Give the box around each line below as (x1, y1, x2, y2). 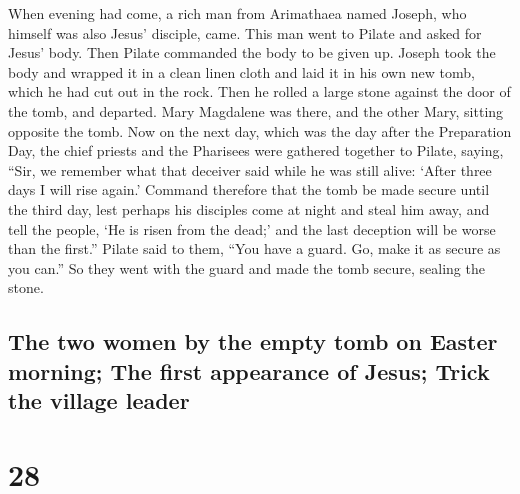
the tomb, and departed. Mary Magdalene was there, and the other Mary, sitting (8, 100, 504, 121)
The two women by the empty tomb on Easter (8, 326, 498, 357)
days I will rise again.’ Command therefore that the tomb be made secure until (8, 179, 490, 200)
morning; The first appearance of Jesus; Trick (8, 355, 490, 386)
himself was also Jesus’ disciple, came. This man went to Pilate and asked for (8, 22, 482, 43)
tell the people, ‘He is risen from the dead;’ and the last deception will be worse (8, 218, 496, 239)
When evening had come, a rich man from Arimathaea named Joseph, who (8, 3, 467, 23)
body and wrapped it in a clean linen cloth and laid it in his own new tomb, (8, 61, 475, 82)
